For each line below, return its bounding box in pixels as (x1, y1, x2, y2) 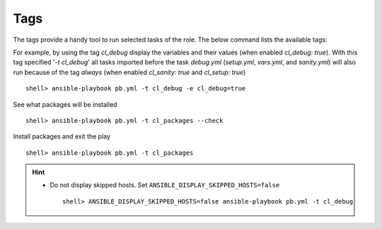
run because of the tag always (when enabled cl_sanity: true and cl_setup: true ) (13, 68, 246, 76)
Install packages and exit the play (13, 132, 111, 141)
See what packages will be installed (13, 100, 117, 109)
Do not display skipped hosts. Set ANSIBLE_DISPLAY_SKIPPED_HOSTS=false (50, 181, 280, 189)
